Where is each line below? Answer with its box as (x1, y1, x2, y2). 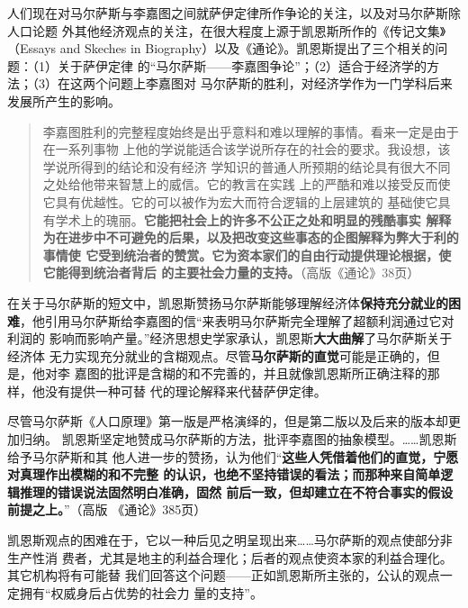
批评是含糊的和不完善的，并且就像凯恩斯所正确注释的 (112, 364, 427, 383)
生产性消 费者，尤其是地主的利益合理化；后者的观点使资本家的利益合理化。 (7, 548, 453, 567)
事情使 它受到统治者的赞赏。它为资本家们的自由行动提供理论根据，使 (42, 245, 452, 264)
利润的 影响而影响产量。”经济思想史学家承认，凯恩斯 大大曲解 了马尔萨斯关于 (7, 329, 453, 348)
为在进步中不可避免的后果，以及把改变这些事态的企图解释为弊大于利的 (42, 228, 459, 247)
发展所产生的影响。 (7, 91, 121, 110)
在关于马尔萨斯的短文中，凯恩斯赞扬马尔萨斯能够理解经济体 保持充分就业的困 (7, 293, 461, 312)
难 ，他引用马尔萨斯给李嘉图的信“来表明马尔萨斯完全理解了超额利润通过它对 (7, 311, 454, 330)
